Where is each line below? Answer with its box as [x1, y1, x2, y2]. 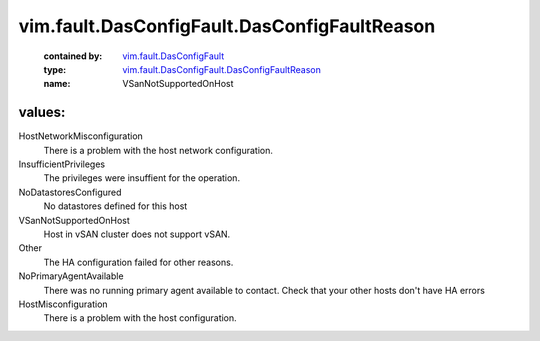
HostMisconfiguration [18, 298, 109, 310]
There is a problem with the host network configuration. [43, 144, 274, 156]
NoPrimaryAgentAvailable [18, 270, 124, 282]
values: [18, 104, 66, 121]
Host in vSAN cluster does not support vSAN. [43, 228, 231, 240]
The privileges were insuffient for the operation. [43, 172, 240, 184]
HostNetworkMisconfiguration [18, 130, 144, 142]
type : [43, 63, 67, 75]
